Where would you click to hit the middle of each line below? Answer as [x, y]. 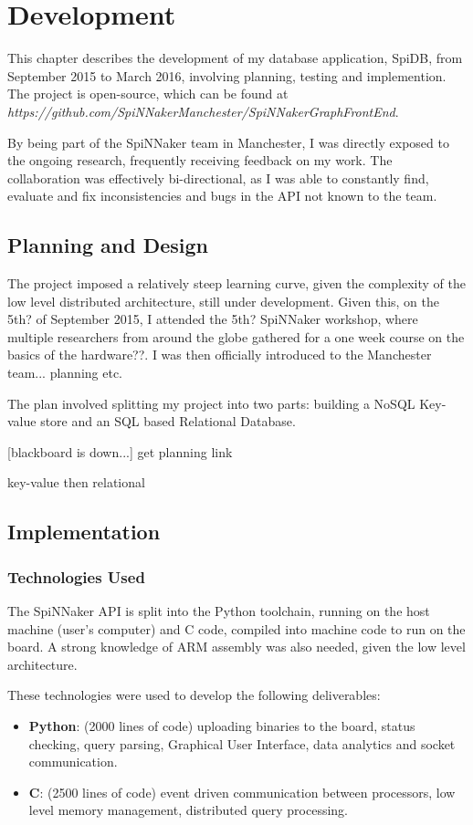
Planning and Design [108, 245]
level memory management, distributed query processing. [189, 810]
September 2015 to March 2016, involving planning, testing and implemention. [227, 75]
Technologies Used [76, 576]
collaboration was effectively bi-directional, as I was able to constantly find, [218, 178]
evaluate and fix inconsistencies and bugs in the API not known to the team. [222, 196]
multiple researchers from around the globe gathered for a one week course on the [236, 336]
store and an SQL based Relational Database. [168, 421]
